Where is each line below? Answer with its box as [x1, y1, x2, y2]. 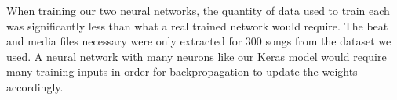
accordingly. [6, 78, 64, 95]
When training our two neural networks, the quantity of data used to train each [6, 2, 390, 18]
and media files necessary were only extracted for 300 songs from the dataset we [6, 33, 392, 49]
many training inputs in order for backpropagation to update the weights [6, 63, 358, 80]
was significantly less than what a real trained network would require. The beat [6, 17, 388, 34]
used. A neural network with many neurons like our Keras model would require [6, 48, 387, 64]
